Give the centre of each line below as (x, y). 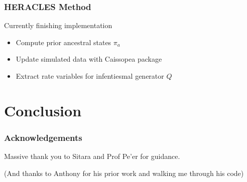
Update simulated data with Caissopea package (89, 59)
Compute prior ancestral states (64, 42)
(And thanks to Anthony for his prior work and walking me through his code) (124, 173)
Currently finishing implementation (58, 25)
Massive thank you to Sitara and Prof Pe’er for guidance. (92, 156)
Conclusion (43, 110)
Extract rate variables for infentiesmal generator (90, 76)
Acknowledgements (43, 137)
